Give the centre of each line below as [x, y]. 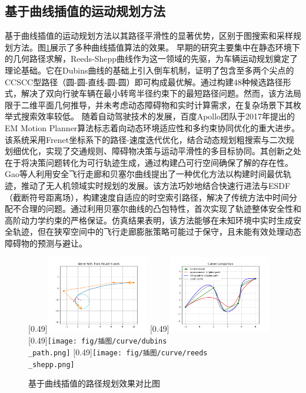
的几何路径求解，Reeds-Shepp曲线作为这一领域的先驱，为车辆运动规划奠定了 [152, 59]
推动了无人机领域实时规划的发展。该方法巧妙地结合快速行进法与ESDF [156, 185]
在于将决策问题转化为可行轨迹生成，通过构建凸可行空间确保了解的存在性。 [149, 162]
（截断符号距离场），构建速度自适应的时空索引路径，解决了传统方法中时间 [147, 197]
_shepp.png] [51, 364]
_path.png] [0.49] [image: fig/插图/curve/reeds [118, 352]
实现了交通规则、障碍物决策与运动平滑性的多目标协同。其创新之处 [173, 151]
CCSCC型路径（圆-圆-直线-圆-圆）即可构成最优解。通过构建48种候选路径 [144, 81]
